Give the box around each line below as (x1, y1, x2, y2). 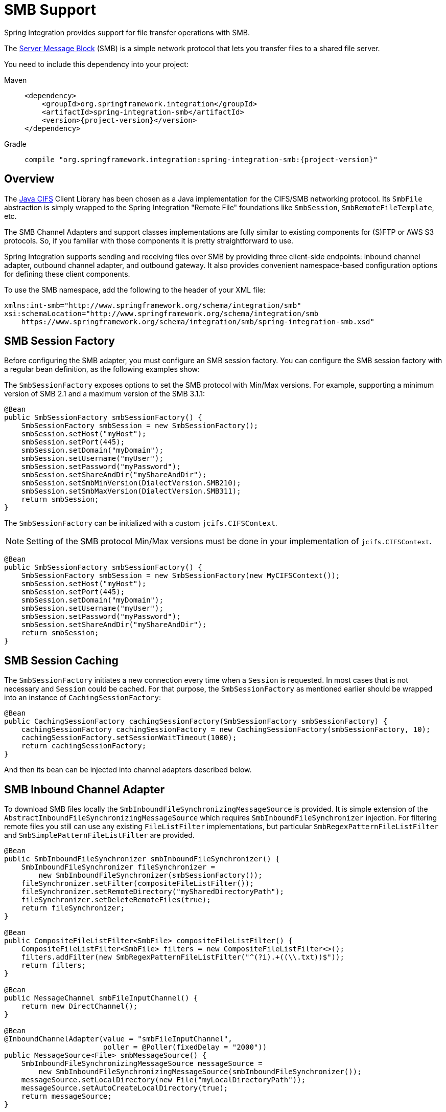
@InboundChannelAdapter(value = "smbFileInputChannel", (4, 1035, 232, 1043)
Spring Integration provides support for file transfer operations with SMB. (4, 28, 250, 37)
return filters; (21, 961, 86, 970)
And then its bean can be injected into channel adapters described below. (4, 765, 252, 774)
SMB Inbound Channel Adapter (4, 783, 165, 796)
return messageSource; (21, 1092, 112, 1101)
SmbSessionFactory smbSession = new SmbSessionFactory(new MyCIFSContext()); (21, 571, 340, 580)
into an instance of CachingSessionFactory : (4, 693, 161, 702)
